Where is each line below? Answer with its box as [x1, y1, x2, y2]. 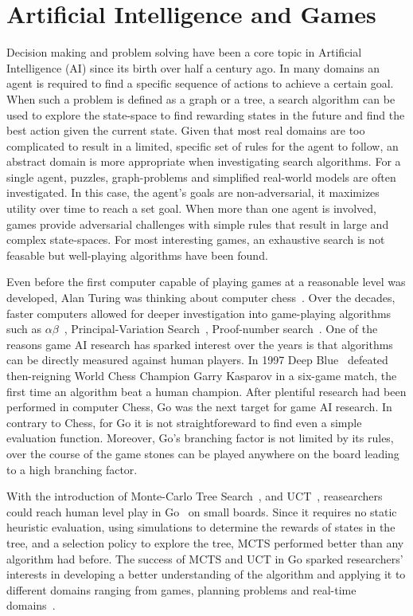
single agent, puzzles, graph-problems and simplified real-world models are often [6, 168, 396, 185]
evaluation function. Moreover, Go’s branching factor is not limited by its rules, [6, 430, 394, 446]
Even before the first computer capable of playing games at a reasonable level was [6, 273, 406, 290]
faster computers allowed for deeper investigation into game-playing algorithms [6, 304, 392, 321]
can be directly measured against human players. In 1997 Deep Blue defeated [6, 351, 388, 368]
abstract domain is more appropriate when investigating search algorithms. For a [6, 153, 401, 170]
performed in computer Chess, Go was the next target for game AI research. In [6, 398, 392, 415]
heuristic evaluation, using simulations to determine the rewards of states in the [6, 519, 395, 536]
